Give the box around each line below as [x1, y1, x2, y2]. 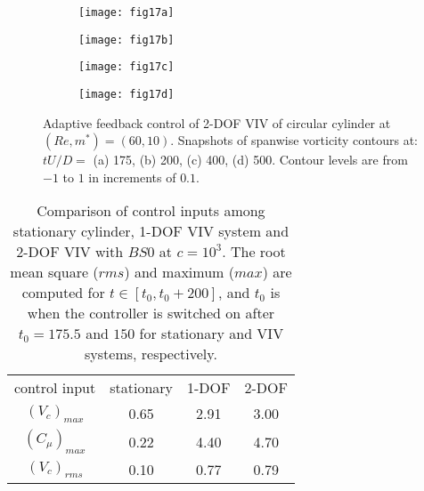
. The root [222, 241, 286, 262]
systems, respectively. [85, 343, 217, 365]
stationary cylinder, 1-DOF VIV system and [12, 221, 289, 242]
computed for [21, 282, 105, 303]
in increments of [88, 167, 176, 186]
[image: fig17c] [78, 60, 175, 74]
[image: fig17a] [78, 6, 175, 19]
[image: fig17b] [78, 33, 175, 46]
